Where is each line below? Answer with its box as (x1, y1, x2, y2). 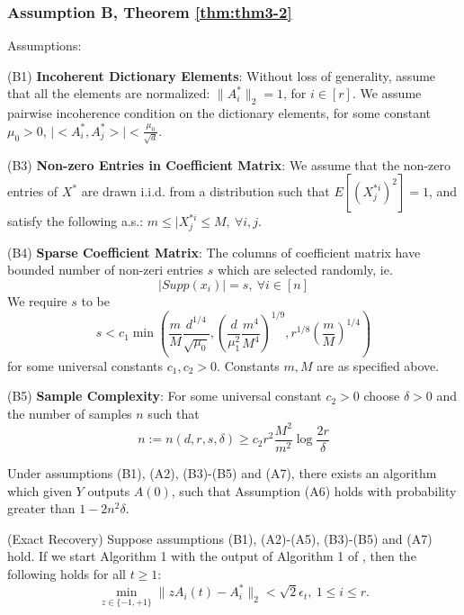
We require (7, 292, 67, 311)
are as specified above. (317, 356, 440, 375)
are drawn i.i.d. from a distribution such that (81, 182, 330, 201)
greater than (7, 499, 76, 518)
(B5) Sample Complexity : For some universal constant (7, 386, 322, 405)
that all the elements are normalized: (7, 84, 210, 103)
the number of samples (7, 403, 132, 422)
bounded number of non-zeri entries (7, 260, 203, 279)
